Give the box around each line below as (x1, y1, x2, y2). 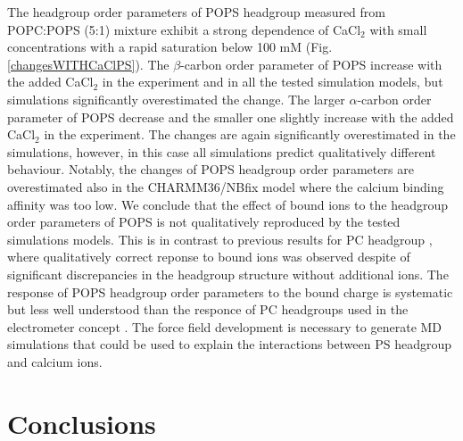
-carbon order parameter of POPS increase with (180, 54, 442, 73)
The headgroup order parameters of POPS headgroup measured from (7, 3, 386, 21)
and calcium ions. (7, 352, 103, 370)
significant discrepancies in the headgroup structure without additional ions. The (7, 264, 449, 283)
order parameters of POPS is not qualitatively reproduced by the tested (7, 212, 401, 231)
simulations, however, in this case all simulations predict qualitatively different (7, 142, 436, 161)
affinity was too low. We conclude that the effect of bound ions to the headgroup (7, 195, 449, 213)
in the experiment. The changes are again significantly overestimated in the (44, 125, 456, 144)
